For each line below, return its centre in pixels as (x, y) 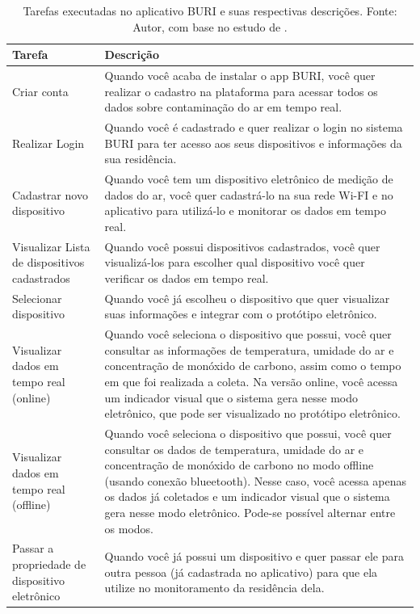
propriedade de (49, 564)
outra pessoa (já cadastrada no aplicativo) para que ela (241, 572)
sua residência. (141, 159)
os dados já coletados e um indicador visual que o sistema (247, 496)
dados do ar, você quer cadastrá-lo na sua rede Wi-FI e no (249, 194)
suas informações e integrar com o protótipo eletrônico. (241, 314)
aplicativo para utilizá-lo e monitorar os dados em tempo (245, 210)
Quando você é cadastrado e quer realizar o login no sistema (254, 127)
